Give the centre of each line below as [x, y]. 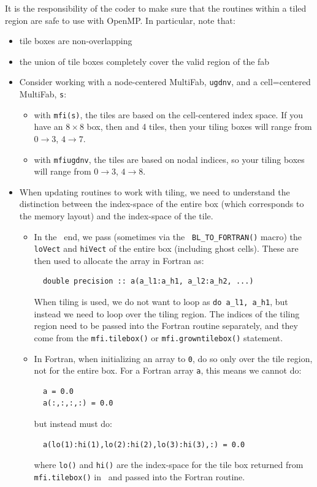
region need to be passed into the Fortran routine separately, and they [166, 326]
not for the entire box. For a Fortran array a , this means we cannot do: [168, 370]
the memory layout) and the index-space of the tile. [116, 215]
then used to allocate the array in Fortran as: [119, 260]
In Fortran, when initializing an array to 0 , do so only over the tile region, [173, 358]
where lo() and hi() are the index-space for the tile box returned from [169, 465]
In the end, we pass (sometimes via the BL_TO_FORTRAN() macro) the [168, 236]
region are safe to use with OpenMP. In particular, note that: [120, 20]
